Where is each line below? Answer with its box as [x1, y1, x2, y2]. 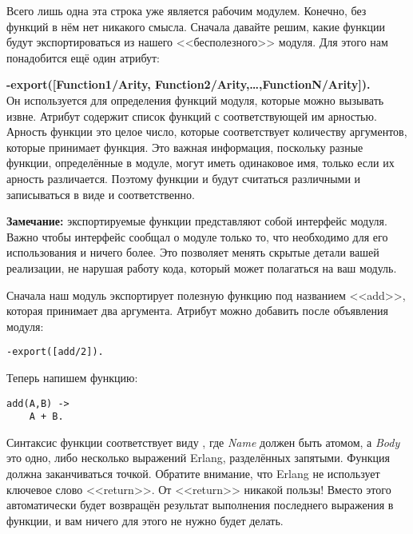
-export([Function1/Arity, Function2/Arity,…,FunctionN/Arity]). [6, 76, 371, 93]
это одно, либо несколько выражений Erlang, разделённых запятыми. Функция [6, 449, 391, 466]
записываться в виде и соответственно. [6, 185, 195, 202]
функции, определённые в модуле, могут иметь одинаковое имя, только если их [6, 154, 395, 171]
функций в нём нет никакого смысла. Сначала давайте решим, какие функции [6, 18, 386, 34]
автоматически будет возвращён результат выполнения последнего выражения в [6, 496, 394, 513]
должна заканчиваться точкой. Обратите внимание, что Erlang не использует [6, 465, 380, 482]
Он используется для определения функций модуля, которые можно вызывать [6, 91, 384, 108]
